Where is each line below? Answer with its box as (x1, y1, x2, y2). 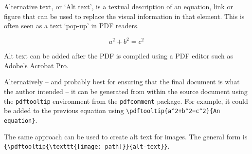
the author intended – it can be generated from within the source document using (4, 86, 248, 96)
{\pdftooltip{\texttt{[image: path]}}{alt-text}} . (4, 141, 170, 151)
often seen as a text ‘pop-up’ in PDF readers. (4, 20, 139, 31)
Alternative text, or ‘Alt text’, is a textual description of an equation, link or (4, 1, 233, 11)
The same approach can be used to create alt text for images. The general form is (4, 131, 248, 141)
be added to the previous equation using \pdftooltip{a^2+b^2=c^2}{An (4, 105, 220, 115)
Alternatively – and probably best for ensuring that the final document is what (4, 77, 240, 87)
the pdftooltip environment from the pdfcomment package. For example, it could (4, 96, 248, 106)
